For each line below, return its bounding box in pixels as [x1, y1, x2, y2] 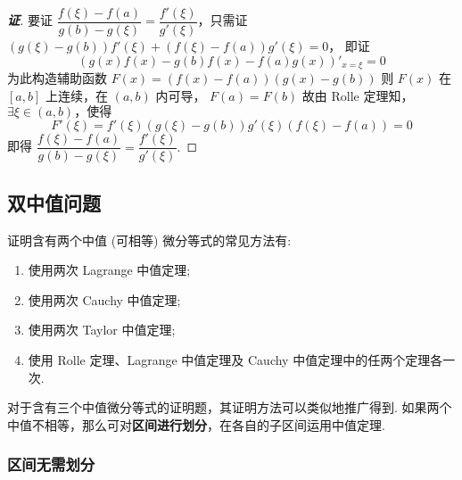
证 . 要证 [7, 11, 53, 29]
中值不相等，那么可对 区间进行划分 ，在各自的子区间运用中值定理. [7, 415, 385, 434]
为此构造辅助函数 [7, 69, 107, 87]
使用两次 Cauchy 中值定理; [28, 290, 181, 309]
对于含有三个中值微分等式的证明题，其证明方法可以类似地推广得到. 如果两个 [7, 398, 452, 417]
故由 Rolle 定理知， [301, 86, 414, 104]
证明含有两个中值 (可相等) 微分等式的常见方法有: [7, 230, 292, 249]
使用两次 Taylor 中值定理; [28, 320, 176, 339]
